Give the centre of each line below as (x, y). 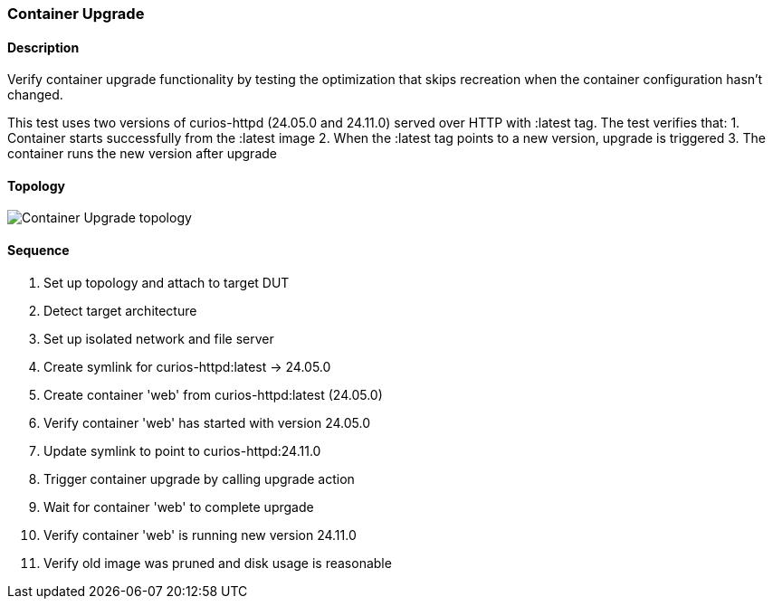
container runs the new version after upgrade (142, 154)
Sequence (38, 251)
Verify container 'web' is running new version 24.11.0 (200, 535)
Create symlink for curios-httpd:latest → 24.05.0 (187, 366)
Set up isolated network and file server (159, 338)
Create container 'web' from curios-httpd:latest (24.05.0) (213, 394)
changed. (35, 95)
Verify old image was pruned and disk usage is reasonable (218, 563)
